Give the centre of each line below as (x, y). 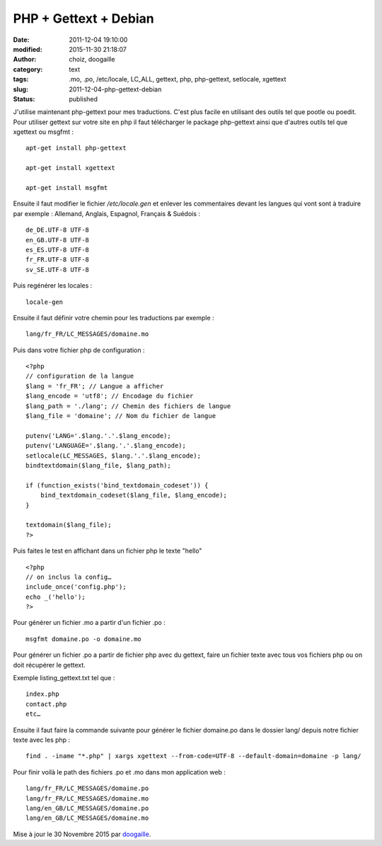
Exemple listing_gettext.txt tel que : (64, 678)
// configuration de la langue (80, 376)
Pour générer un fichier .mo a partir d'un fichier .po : (89, 623)
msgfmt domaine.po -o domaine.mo (83, 639)
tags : (21, 79)
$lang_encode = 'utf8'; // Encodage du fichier (110, 396)
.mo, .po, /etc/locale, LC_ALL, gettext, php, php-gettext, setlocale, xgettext (178, 79)
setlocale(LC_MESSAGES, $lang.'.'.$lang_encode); (114, 456)
